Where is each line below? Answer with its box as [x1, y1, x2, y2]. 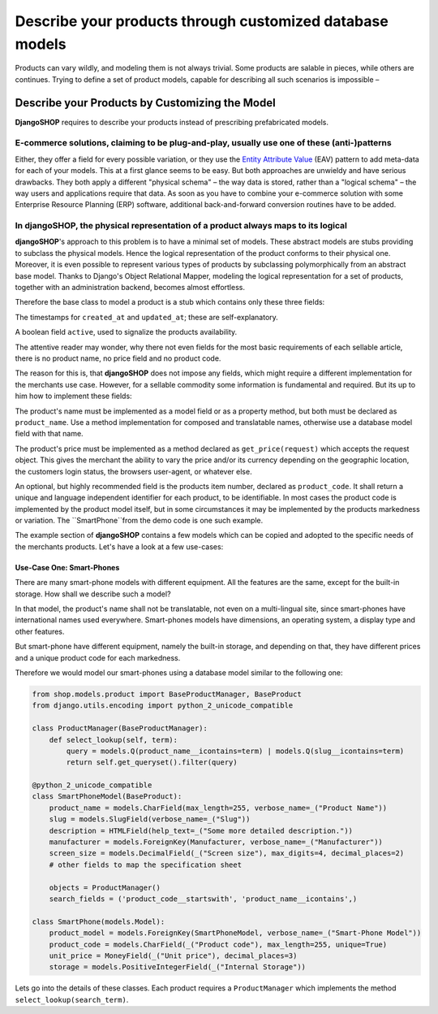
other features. [15, 626, 65, 636]
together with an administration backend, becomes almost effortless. [15, 283, 245, 292]
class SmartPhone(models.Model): [32, 916, 165, 926]
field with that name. [15, 429, 84, 439]
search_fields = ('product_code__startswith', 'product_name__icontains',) [49, 895, 358, 903]
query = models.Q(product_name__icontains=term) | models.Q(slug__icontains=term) [66, 746, 405, 756]
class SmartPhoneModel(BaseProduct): [32, 792, 182, 801]
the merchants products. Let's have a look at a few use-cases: [15, 541, 224, 552]
